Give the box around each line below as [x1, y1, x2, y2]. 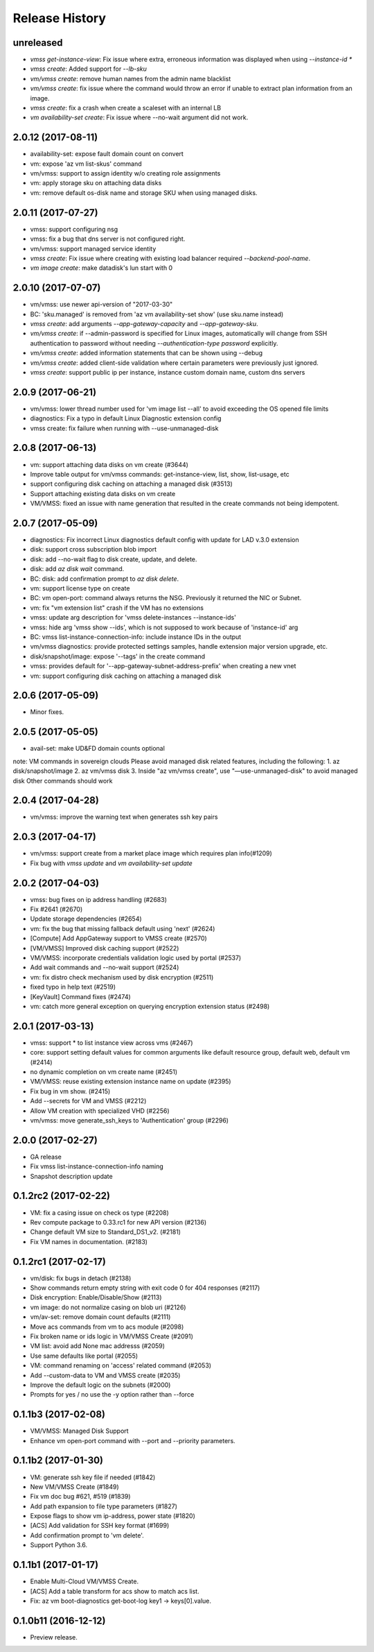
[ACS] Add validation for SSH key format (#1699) [30, 1522, 170, 1530]
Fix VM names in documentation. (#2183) [30, 1237, 148, 1245]
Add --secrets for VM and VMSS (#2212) [30, 1097, 147, 1105]
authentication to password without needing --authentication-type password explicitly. [30, 339, 278, 347]
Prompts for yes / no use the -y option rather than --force [30, 1390, 195, 1399]
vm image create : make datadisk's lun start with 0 [30, 264, 173, 272]
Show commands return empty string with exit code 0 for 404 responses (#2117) [30, 1284, 260, 1292]
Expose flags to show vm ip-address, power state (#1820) [30, 1512, 195, 1520]
